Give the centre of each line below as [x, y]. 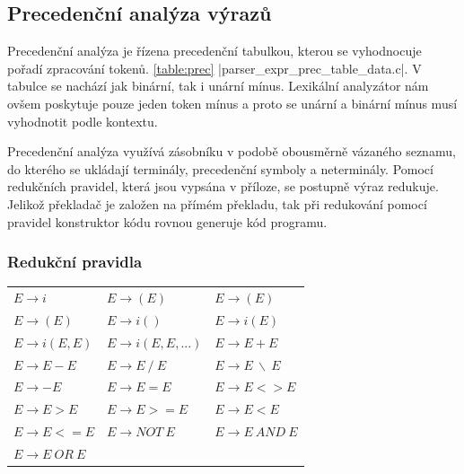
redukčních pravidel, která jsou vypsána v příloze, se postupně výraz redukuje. [223, 186]
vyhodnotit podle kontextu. [83, 121]
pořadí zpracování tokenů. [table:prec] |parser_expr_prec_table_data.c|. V [214, 68]
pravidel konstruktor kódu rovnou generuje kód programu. [167, 221]
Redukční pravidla [75, 262]
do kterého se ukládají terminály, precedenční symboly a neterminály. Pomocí [220, 168]
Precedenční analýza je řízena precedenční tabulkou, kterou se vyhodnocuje [214, 51]
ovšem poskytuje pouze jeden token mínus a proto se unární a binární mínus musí [232, 103]
